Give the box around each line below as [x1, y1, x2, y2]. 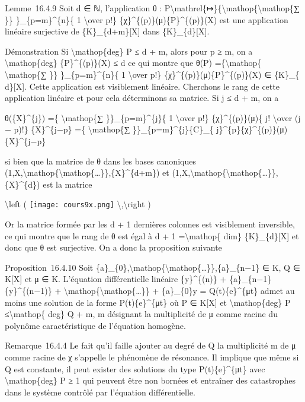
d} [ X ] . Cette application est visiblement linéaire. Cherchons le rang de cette [5, 80, 280, 92]
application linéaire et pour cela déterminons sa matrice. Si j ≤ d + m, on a [5, 91, 279, 104]
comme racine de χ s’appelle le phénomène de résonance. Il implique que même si [5, 350, 299, 363]
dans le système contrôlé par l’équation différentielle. [5, 385, 195, 398]
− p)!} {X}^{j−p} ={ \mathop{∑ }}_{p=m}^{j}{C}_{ [5, 123, 214, 135]
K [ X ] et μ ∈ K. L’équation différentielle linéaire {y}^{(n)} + [5, 273, 227, 285]
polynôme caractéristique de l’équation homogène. [5, 319, 186, 331]
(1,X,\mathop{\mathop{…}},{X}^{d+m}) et [5, 166, 169, 179]
